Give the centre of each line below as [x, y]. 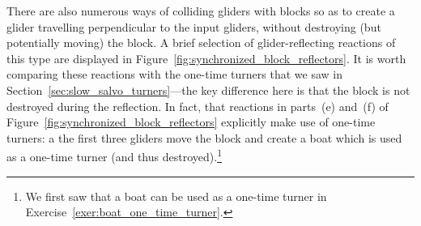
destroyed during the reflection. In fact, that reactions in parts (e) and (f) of [198, 106]
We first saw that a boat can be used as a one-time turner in [176, 196]
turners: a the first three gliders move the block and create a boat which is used [204, 137]
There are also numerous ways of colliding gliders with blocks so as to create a [201, 11]
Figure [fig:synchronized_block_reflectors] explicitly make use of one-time [191, 122]
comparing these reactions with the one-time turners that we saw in [174, 74]
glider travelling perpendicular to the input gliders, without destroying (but [194, 26]
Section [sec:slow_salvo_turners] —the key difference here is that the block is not [208, 90]
